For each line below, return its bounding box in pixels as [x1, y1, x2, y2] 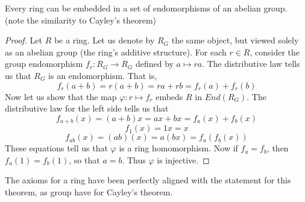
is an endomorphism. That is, [48, 69, 157, 81]
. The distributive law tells [202, 57, 300, 70]
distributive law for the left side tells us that [5, 102, 169, 115]
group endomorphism [5, 57, 83, 70]
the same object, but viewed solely [171, 34, 299, 46]
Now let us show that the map [5, 90, 117, 103]
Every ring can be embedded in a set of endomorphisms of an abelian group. [5, 2, 288, 14]
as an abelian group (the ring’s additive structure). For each [5, 45, 227, 58]
